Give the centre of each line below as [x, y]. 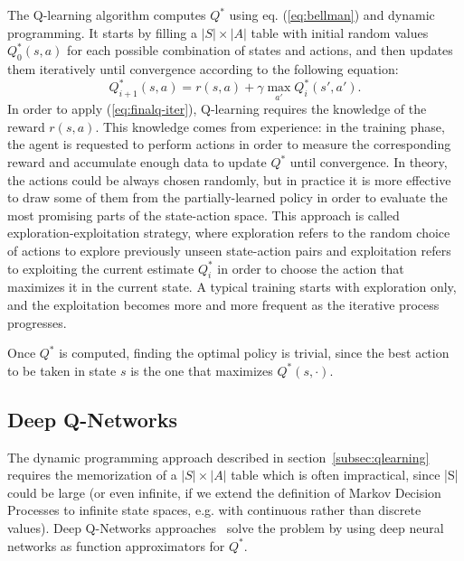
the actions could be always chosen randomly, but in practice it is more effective [229, 179]
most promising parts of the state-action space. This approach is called [204, 215]
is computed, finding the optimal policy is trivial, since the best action [254, 353]
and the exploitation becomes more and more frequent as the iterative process [223, 305]
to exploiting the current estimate [101, 268]
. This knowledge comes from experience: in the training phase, [270, 126]
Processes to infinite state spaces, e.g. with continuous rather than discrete [214, 510]
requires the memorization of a [92, 475]
